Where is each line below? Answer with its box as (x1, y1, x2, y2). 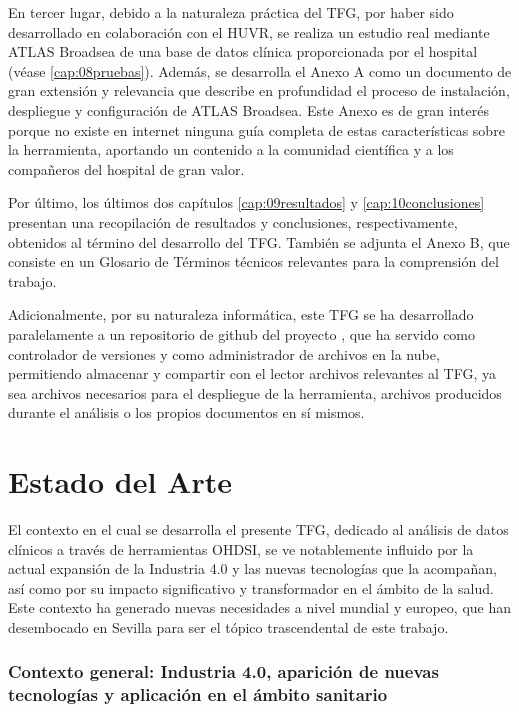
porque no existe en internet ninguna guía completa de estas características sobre (8, 119, 505, 140)
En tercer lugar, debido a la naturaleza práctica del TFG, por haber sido (8, 2, 454, 22)
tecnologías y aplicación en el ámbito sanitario (8, 682, 388, 707)
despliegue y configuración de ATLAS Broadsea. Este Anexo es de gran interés (8, 99, 489, 120)
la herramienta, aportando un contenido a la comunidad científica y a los (8, 139, 454, 160)
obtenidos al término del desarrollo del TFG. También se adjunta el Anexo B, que (8, 231, 510, 252)
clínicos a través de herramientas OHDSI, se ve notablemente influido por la (8, 538, 474, 559)
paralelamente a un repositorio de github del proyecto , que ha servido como (8, 323, 476, 344)
